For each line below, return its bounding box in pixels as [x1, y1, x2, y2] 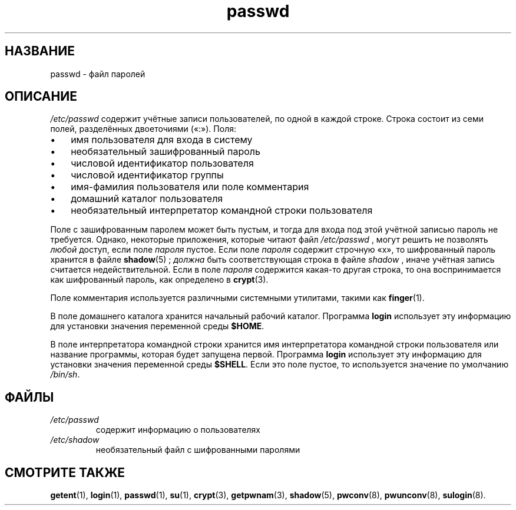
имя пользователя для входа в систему [71, 134, 253, 146]
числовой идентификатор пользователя [71, 157, 254, 170]
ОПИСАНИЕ [5, 89, 77, 104]
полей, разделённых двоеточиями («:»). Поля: [50, 124, 236, 134]
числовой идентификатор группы [71, 169, 224, 181]
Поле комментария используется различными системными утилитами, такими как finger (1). [50, 293, 425, 303]
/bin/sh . [50, 369, 80, 380]
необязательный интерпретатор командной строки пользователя [71, 204, 373, 217]
